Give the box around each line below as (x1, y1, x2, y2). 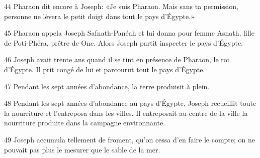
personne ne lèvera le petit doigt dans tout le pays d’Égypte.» (4, 11, 195, 21)
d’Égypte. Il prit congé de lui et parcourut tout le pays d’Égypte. (4, 64, 205, 74)
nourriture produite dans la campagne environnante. (4, 117, 165, 128)
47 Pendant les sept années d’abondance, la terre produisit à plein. (4, 81, 210, 91)
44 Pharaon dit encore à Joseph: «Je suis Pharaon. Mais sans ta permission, (4, 1, 238, 11)
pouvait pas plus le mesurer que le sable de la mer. (4, 144, 160, 154)
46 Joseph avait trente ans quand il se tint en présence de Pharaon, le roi (4, 54, 229, 65)
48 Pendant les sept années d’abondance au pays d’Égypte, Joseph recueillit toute (4, 98, 256, 108)
